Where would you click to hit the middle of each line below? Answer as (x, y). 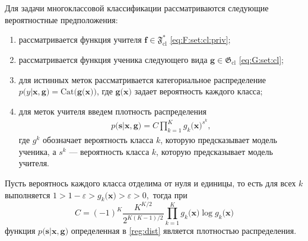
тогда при (170, 194)
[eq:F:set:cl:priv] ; (200, 39)
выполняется (28, 194)
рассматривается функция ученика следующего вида (113, 59)
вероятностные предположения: (61, 19)
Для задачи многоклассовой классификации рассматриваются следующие (137, 8)
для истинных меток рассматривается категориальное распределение (142, 79)
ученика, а (37, 151)
